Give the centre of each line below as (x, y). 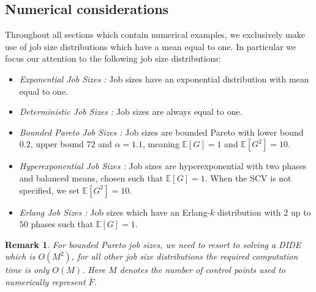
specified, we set (49, 190)
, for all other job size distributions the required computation (185, 256)
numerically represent (45, 281)
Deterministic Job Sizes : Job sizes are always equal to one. (131, 111)
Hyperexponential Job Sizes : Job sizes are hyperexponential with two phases (163, 166)
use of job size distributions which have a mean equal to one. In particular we (151, 46)
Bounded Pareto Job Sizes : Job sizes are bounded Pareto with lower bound (161, 132)
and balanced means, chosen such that (91, 177)
